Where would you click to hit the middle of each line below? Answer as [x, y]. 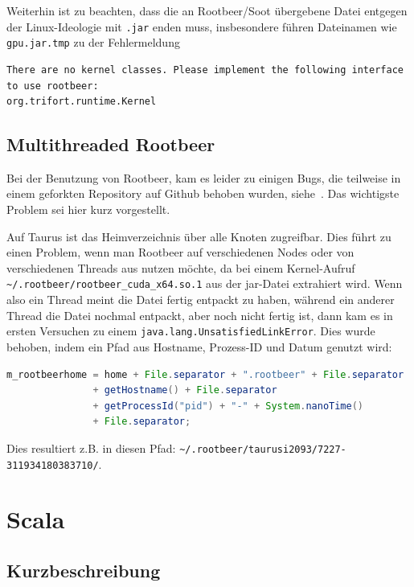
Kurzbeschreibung [84, 570]
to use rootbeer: [53, 86]
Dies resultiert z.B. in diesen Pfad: [91, 447]
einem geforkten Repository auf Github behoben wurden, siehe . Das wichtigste [203, 193]
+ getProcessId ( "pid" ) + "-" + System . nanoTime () [228, 406]
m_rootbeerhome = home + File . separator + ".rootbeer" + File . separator [205, 374]
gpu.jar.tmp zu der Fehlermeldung [93, 42]
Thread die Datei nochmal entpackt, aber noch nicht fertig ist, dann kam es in [200, 315]
